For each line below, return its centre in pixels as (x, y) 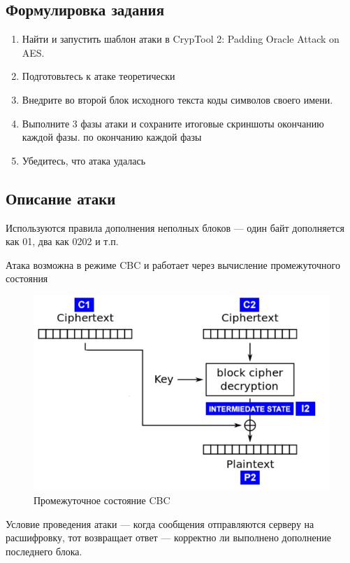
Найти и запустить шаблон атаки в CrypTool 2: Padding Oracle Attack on (181, 39)
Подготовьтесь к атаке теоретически (99, 76)
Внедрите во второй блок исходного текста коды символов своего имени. (177, 99)
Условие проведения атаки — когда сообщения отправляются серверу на (160, 523)
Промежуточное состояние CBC (102, 500)
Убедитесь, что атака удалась (84, 160)
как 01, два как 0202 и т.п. (62, 241)
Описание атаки (61, 198)
